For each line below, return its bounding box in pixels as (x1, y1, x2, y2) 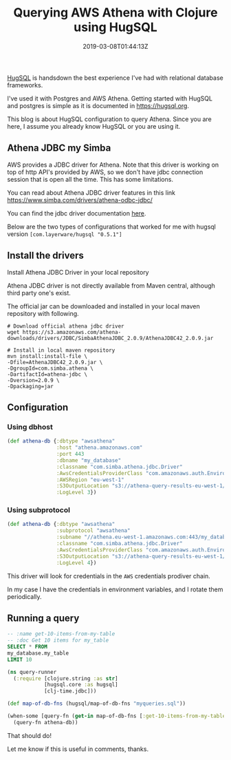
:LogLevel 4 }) (56, 559, 97, 566)
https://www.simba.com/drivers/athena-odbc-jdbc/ (7, 196, 153, 204)
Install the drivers (7, 250, 84, 262)
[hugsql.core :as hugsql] (43, 682, 118, 688)
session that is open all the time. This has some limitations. (7, 175, 174, 183)
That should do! (7, 731, 52, 739)
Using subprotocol (7, 505, 71, 515)
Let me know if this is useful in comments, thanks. (7, 745, 149, 753)
